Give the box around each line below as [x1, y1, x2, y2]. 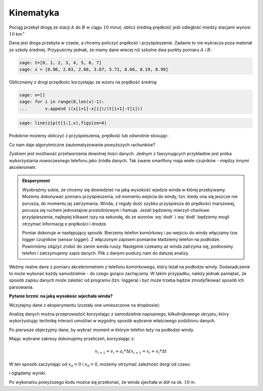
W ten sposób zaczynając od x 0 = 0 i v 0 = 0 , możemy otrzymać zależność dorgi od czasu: [9, 361, 191, 368]
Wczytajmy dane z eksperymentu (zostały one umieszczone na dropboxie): [9, 302, 160, 308]
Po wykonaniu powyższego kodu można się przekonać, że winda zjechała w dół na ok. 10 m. [9, 379, 196, 385]
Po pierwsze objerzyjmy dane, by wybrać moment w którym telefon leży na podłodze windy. [9, 327, 195, 333]
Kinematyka [9, 7, 59, 18]
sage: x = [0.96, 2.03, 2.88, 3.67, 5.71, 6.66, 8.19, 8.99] [19, 67, 169, 73]
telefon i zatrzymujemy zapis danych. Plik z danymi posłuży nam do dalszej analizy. [22, 250, 189, 256]
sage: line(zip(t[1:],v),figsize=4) [19, 120, 107, 126]
